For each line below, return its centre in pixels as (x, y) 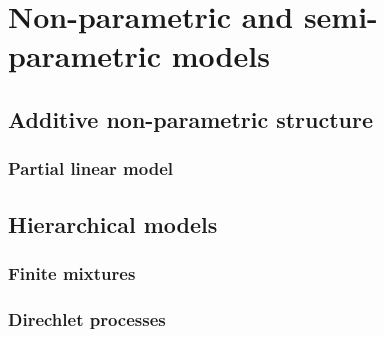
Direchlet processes (87, 318)
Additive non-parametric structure (191, 118)
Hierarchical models (113, 223)
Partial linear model (90, 168)
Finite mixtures (72, 272)
